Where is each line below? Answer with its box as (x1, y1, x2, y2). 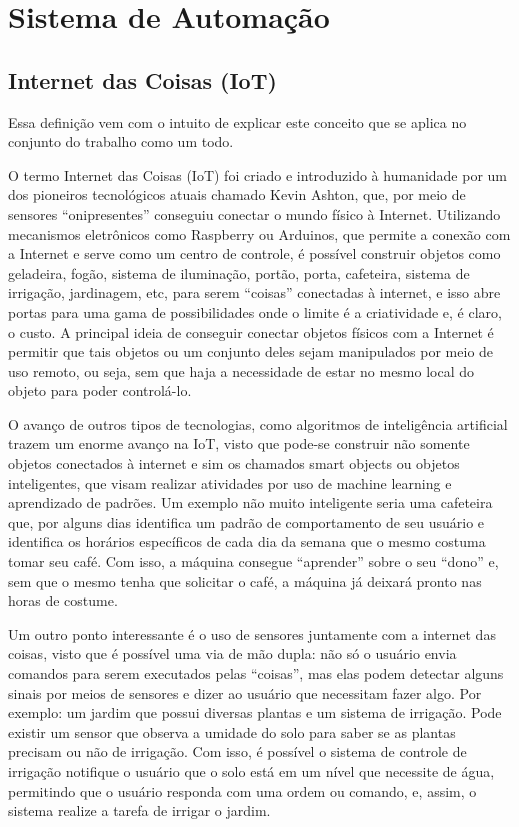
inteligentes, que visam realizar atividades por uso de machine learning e (8, 472, 452, 493)
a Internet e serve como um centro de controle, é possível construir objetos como (8, 243, 501, 264)
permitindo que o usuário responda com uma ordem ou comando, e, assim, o (8, 780, 477, 801)
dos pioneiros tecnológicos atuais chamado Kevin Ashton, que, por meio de (8, 184, 466, 205)
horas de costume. (8, 590, 118, 611)
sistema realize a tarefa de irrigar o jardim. (8, 800, 271, 821)
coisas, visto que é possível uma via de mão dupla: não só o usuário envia (8, 643, 457, 664)
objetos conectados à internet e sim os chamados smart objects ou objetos (8, 453, 460, 474)
